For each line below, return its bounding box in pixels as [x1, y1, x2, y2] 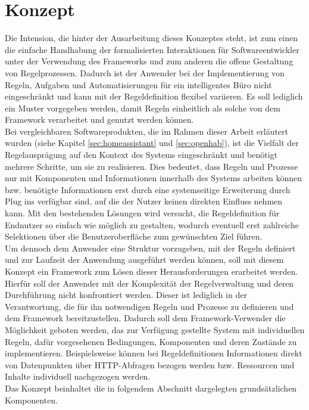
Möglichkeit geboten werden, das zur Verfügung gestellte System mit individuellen [5, 323, 305, 336]
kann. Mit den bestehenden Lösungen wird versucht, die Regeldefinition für [5, 207, 280, 219]
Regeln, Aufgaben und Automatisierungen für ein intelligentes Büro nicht [5, 78, 272, 91]
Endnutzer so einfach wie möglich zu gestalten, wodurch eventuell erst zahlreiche [5, 218, 299, 231]
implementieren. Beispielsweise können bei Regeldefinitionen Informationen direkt [5, 347, 302, 359]
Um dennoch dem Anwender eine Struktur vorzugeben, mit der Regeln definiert [5, 241, 296, 254]
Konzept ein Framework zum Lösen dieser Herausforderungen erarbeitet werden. [5, 265, 298, 277]
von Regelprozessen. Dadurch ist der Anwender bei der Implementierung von [5, 66, 285, 79]
